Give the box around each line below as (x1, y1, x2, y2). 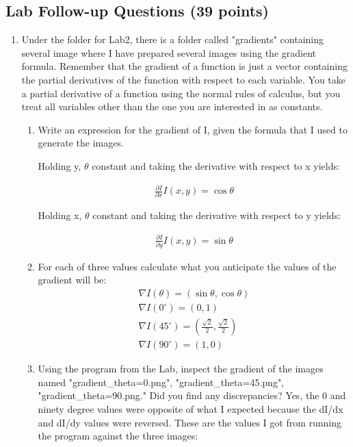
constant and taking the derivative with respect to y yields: (92, 208, 341, 222)
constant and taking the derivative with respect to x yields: (92, 158, 340, 173)
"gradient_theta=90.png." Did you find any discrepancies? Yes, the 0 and (38, 388, 346, 403)
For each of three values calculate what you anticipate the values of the (38, 259, 337, 273)
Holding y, (38, 158, 81, 173)
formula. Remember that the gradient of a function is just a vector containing (21, 59, 348, 73)
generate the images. (38, 136, 124, 150)
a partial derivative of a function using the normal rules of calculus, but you (21, 86, 341, 100)
